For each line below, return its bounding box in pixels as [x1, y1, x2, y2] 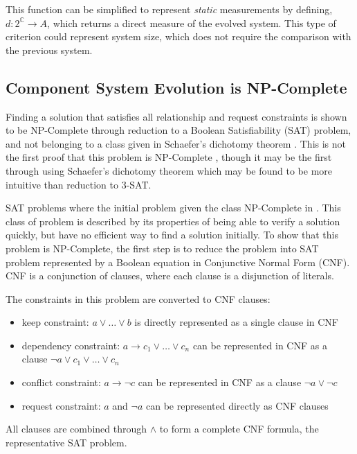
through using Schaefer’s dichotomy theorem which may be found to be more [6, 163, 333, 177]
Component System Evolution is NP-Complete [6, 76, 347, 98]
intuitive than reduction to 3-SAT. [6, 177, 152, 191]
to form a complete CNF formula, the [159, 421, 319, 436]
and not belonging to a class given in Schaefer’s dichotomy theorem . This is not [6, 136, 347, 150]
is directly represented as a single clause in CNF [134, 315, 339, 329]
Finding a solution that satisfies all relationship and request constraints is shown [6, 109, 347, 123]
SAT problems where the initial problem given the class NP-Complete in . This [6, 200, 341, 215]
